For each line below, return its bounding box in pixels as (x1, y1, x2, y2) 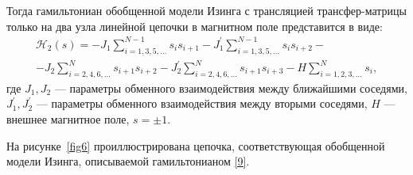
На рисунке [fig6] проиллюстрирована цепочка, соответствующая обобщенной (6, 137, 385, 154)
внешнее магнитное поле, (6, 111, 130, 127)
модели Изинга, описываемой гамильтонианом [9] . (6, 153, 250, 169)
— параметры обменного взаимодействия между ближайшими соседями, (54, 79, 407, 96)
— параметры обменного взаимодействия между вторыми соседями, (36, 95, 368, 112)
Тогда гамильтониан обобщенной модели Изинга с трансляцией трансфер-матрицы (6, 2, 407, 18)
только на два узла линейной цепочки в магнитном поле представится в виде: (6, 17, 383, 34)
